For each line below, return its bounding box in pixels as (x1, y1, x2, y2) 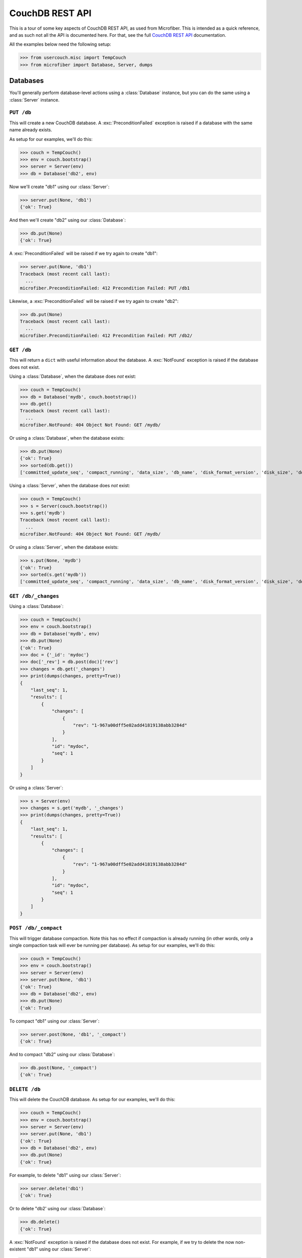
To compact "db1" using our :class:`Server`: (9, 1018, 100, 1024)
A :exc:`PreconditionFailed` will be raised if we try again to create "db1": (9, 251, 158, 257)
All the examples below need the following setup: (9, 41, 111, 47)
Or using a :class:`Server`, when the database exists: (9, 544, 119, 551)
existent (9, 1246, 26, 1252)
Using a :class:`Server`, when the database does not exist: (9, 483, 130, 489)
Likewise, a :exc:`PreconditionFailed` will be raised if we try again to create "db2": (9, 298, 179, 304)
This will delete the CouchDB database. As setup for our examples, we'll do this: (9, 1096, 176, 1103)
